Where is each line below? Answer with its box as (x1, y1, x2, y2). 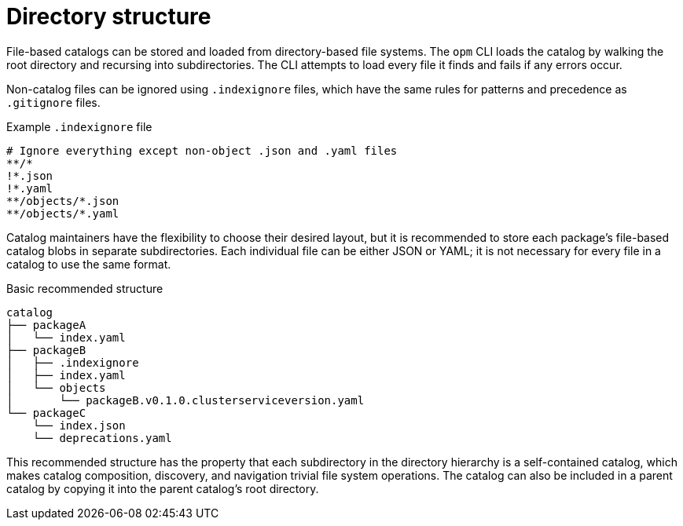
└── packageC (6, 406, 86, 419)
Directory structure (6, 3, 211, 30)
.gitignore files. (6, 95, 101, 109)
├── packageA (6, 318, 86, 331)
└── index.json (32, 418, 126, 432)
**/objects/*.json (6, 194, 119, 207)
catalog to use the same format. (6, 257, 171, 271)
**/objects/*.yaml (6, 206, 119, 220)
